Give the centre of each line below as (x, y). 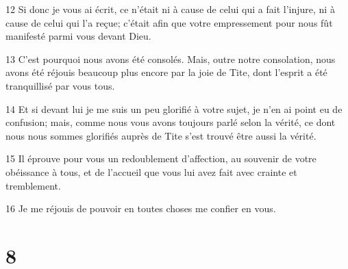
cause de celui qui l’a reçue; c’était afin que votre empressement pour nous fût (169, 22)
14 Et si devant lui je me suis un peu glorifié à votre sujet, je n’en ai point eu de (174, 108)
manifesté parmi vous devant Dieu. (78, 36)
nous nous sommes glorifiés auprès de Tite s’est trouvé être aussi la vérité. (161, 135)
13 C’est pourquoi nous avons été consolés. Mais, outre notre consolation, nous (171, 59)
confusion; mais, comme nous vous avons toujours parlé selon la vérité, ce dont (171, 122)
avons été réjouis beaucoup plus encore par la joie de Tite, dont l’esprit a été (166, 72)
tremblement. (33, 185)
